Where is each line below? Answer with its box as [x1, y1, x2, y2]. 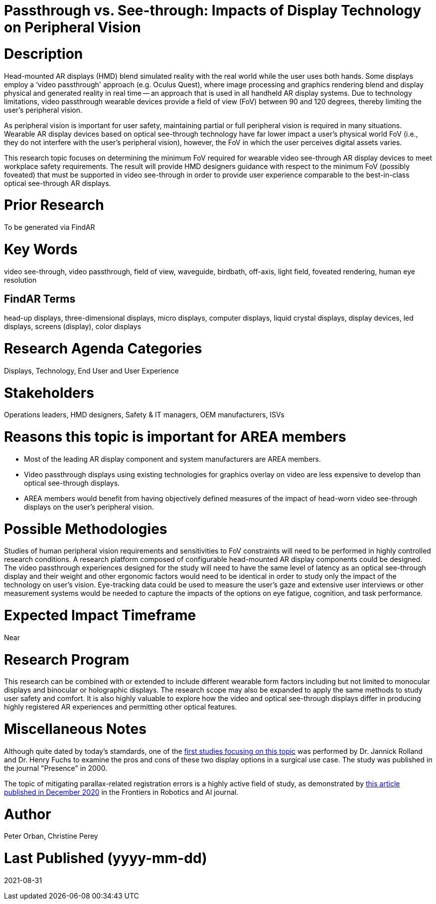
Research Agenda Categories [4, 340, 202, 358]
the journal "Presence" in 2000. [4, 763, 108, 772]
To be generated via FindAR [4, 223, 95, 231]
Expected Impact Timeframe [4, 607, 196, 624]
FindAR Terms [4, 292, 76, 305]
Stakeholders [4, 384, 94, 401]
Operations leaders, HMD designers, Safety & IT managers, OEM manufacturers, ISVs [4, 410, 285, 419]
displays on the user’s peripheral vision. [24, 502, 154, 511]
